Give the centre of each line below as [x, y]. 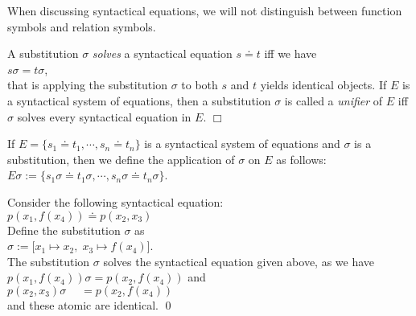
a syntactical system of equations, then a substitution [139, 100]
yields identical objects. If [323, 85]
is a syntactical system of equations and [242, 144]
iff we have [290, 53]
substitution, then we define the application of [121, 159]
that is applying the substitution [87, 85]
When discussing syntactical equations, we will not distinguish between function [205, 10]
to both [200, 85]
